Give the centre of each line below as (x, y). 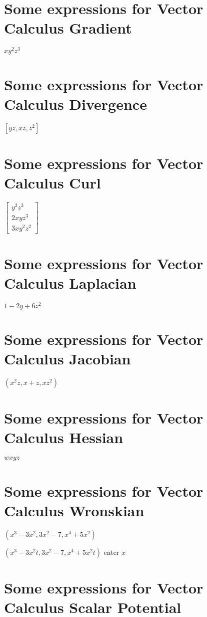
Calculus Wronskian (74, 510)
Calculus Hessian (64, 437)
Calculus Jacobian (67, 359)
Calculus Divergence (75, 104)
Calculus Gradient (68, 28)
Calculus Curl (52, 183)
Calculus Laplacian (70, 282)
